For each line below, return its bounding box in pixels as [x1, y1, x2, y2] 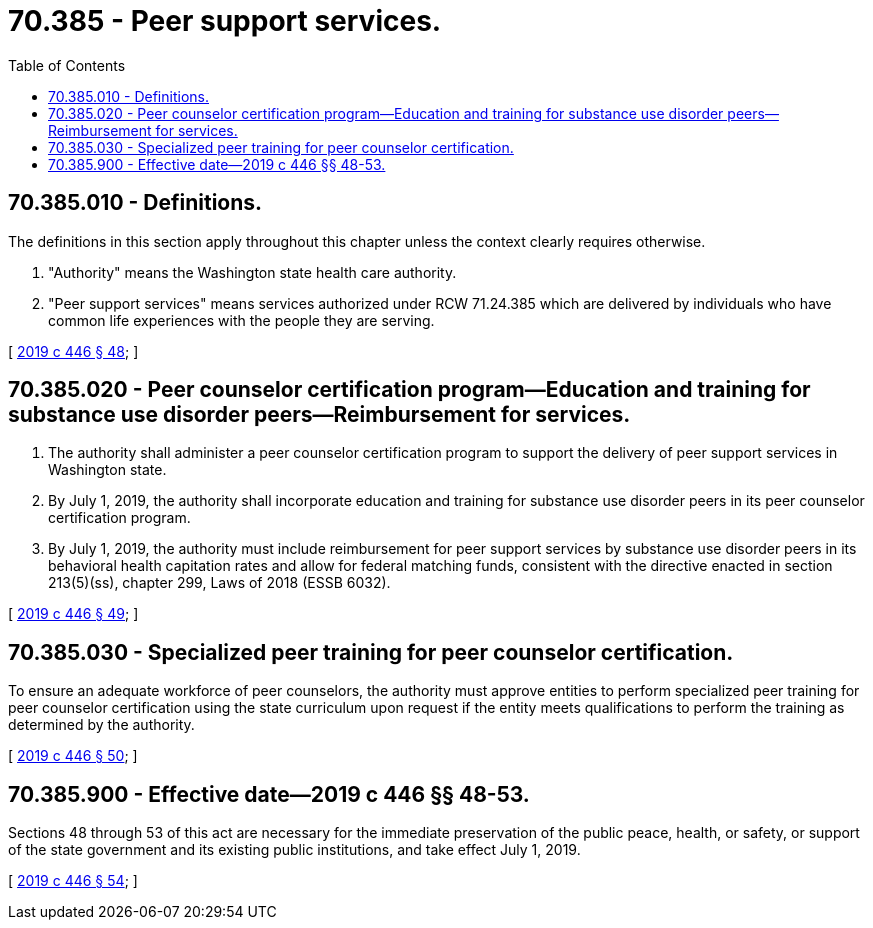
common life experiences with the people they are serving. [48, 311, 435, 329]
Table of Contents [8, 56, 126, 74]
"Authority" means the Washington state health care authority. [48, 263, 457, 281]
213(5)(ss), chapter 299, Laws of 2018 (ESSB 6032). [48, 574, 391, 592]
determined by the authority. [8, 716, 195, 734]
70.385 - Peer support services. [8, 4, 442, 38]
